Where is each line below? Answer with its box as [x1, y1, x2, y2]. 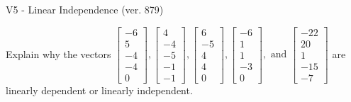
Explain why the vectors [6, 46, 111, 61]
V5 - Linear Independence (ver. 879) [6, 2, 164, 16]
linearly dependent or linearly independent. [6, 82, 193, 97]
